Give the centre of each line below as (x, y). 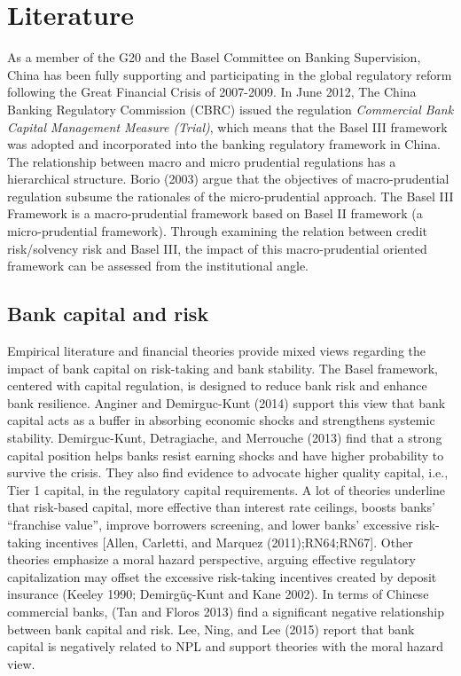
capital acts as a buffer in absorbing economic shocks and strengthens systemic (221, 420)
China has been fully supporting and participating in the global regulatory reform (230, 74)
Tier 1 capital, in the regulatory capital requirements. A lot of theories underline (226, 489)
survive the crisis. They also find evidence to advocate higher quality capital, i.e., (228, 472)
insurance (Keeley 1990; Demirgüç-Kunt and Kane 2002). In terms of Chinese (218, 594)
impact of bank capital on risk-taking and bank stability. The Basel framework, (223, 368)
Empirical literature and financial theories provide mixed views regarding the (216, 351)
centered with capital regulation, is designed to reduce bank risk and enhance (217, 385)
